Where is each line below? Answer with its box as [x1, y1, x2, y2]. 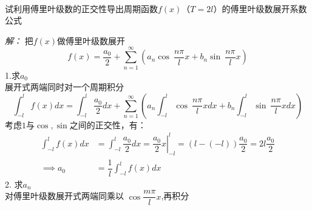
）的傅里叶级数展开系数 [213, 2, 307, 15]
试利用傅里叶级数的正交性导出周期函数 [5, 2, 158, 15]
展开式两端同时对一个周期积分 [5, 80, 124, 93]
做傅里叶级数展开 [57, 34, 126, 47]
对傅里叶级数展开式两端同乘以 [5, 189, 124, 202]
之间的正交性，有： [69, 118, 146, 131]
